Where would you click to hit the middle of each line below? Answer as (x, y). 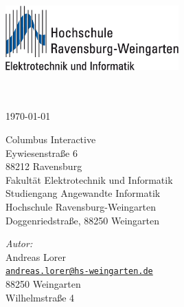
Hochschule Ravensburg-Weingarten (81, 207)
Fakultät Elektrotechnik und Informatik (89, 179)
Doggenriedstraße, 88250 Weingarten (83, 220)
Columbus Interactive (51, 139)
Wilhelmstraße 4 (40, 297)
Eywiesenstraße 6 (42, 152)
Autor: (19, 243)
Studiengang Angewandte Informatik (83, 193)
